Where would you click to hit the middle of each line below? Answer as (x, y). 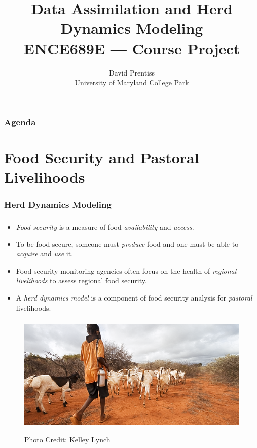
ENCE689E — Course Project (132, 48)
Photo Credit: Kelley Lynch (67, 439)
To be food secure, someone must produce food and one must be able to (127, 244)
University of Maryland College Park (132, 82)
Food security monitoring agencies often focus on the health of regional (126, 270)
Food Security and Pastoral (102, 157)
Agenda (20, 121)
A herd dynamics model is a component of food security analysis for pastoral (134, 297)
